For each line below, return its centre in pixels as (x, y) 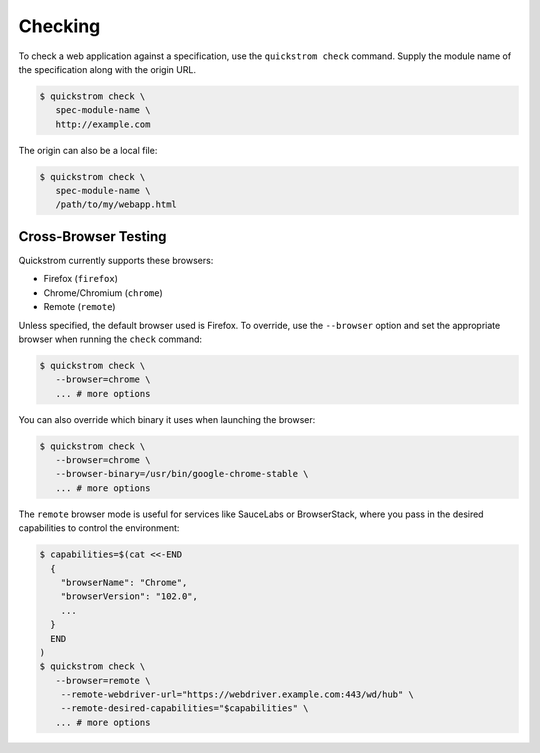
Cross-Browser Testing (92, 236)
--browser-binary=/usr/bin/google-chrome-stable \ (182, 474)
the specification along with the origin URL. (107, 69)
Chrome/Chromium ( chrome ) (103, 292)
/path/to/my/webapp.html (116, 204)
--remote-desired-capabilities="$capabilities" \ (184, 708)
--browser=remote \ (103, 680)
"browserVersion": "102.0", (129, 596)
